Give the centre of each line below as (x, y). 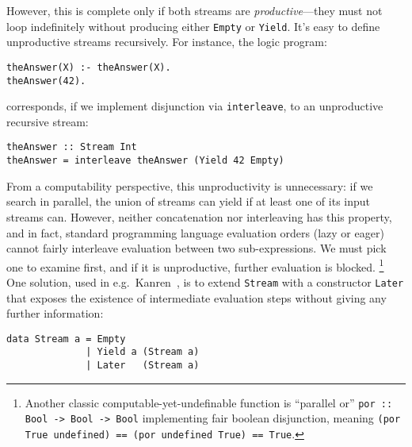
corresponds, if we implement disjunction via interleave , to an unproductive (195, 106)
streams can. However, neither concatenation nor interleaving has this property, (199, 216)
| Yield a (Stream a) (143, 352)
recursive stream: (48, 121)
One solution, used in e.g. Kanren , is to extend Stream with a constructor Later (205, 281)
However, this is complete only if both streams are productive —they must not (195, 10)
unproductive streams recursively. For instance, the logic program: (167, 42)
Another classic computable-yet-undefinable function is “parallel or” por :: (209, 402)
